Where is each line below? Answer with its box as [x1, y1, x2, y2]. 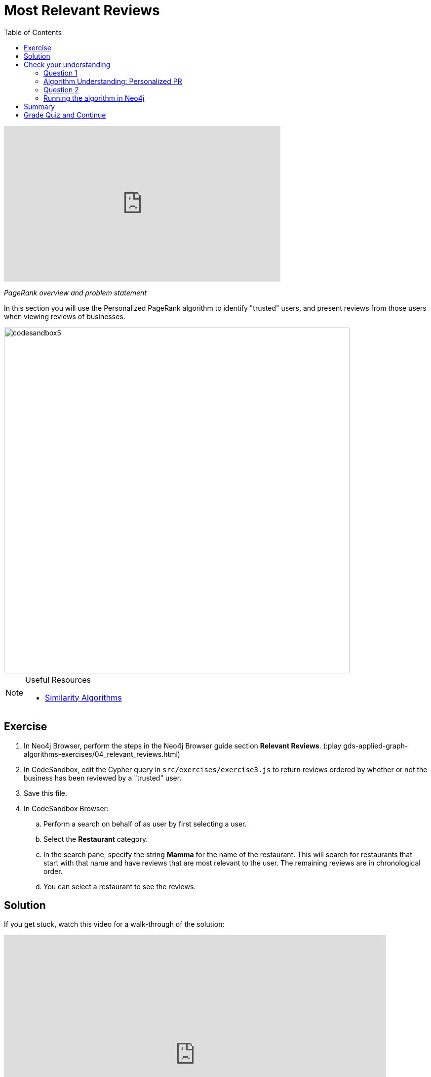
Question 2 [43, 85, 79, 94]
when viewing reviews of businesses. [4, 312, 125, 321]
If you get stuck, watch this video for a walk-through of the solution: [4, 920, 225, 929]
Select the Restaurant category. [43, 834, 148, 843]
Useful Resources [25, 674, 91, 685]
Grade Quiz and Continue [24, 110, 106, 119]
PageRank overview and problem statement [4, 288, 147, 297]
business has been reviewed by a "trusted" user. [24, 773, 182, 782]
